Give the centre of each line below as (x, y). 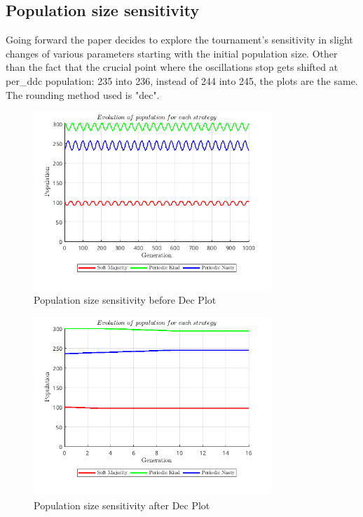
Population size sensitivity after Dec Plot (122, 505)
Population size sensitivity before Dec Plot (125, 300)
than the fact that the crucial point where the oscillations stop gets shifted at (172, 67)
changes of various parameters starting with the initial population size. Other (172, 53)
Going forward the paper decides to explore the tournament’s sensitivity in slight (179, 40)
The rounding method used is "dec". (83, 94)
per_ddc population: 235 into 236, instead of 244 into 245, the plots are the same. (182, 80)
